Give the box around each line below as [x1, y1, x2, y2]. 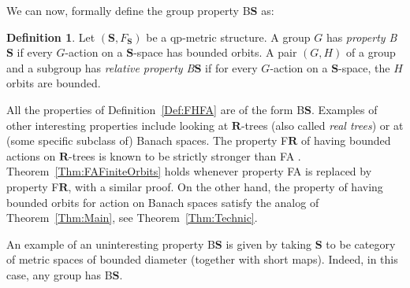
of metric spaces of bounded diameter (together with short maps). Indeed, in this [6, 251, 398, 268]
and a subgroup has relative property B [6, 59, 195, 76]
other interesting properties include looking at [6, 116, 229, 133]
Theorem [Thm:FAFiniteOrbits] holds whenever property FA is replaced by [6, 163, 372, 179]
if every [17, 44, 53, 61]
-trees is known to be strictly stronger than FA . [69, 147, 301, 164]
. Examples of [311, 101, 378, 117]
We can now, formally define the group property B [6, 2, 251, 18]
